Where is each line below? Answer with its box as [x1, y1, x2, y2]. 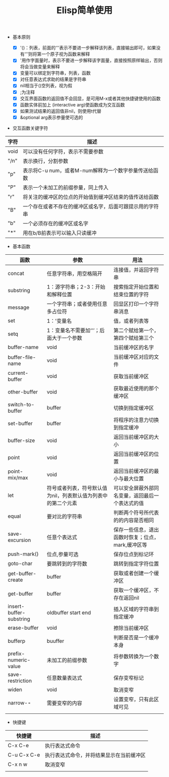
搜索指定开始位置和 [113, 283, 159, 290]
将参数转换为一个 [113, 653, 154, 660]
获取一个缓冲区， [113, 586, 154, 593]
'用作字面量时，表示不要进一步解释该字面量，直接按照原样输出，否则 [20, 58, 162, 64]
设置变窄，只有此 [113, 696, 154, 703]
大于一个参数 [52, 334, 82, 341]
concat [8, 269, 24, 276]
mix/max [8, 474, 29, 481]
